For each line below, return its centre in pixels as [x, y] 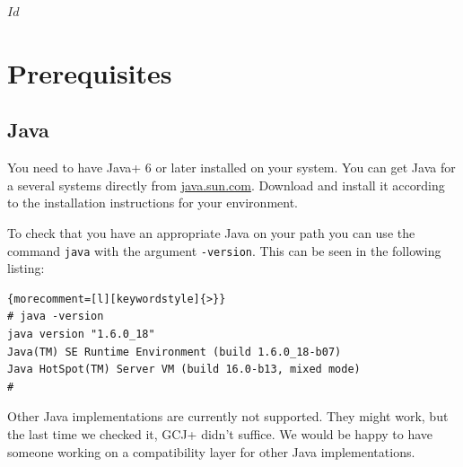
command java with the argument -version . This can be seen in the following [224, 250]
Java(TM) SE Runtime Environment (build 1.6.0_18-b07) [175, 352]
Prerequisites [90, 72]
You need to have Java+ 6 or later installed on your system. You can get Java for [231, 167]
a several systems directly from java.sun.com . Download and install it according [226, 185]
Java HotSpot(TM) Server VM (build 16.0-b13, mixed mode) [184, 370]
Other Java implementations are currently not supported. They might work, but [228, 416]
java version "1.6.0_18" [81, 334]
